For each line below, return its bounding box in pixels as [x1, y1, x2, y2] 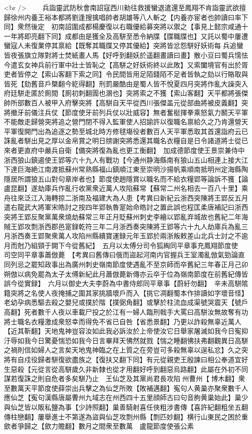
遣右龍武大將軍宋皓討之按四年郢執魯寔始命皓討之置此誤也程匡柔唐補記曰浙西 [4, 202, 248, 212]
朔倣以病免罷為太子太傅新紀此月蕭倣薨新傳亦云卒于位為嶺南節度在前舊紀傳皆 [4, 268, 248, 279]
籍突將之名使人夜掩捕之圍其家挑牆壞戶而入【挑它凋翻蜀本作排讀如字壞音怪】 [4, 287, 248, 298]
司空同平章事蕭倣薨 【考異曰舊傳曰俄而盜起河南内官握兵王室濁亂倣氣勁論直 [4, 250, 245, 260]
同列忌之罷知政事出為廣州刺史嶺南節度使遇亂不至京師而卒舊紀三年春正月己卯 [4, 259, 248, 269]
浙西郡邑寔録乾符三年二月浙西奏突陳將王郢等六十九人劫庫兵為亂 [37, 221, 241, 231]
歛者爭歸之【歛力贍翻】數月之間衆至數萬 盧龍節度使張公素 [4, 421, 194, 431]
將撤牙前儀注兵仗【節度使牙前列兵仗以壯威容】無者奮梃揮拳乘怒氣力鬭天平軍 [4, 107, 248, 117]
